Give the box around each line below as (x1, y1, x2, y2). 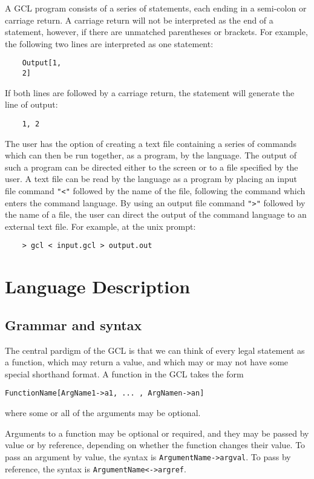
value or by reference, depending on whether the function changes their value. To (5, 438, 306, 451)
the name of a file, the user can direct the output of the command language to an (5, 208, 307, 221)
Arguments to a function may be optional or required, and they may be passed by (5, 426, 309, 439)
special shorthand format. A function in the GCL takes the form (5, 367, 244, 380)
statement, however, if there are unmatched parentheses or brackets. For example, (5, 25, 308, 38)
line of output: (5, 98, 58, 111)
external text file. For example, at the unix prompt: (5, 220, 196, 232)
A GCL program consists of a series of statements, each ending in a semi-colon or (5, 2, 307, 14)
